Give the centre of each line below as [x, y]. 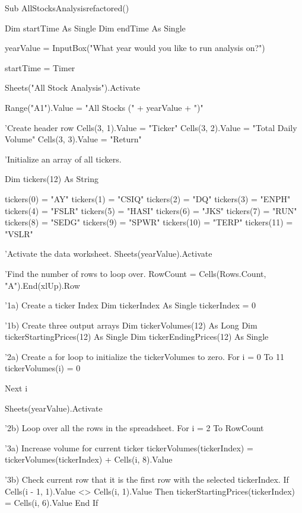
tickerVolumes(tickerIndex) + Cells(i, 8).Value [89, 459]
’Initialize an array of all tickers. [63, 159]
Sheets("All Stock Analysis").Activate [73, 87]
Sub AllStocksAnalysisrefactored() [67, 8]
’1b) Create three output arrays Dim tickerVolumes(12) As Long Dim [131, 325]
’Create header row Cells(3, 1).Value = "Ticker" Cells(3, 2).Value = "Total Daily [151, 127]
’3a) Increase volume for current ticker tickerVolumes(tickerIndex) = [129, 447]
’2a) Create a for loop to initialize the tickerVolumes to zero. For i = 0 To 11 [144, 356]
